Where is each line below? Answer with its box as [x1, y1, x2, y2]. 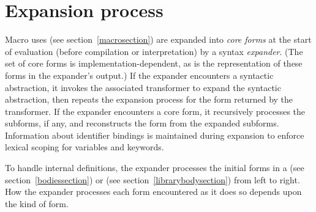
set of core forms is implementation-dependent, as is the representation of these [5, 57, 303, 70]
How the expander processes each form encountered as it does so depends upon [5, 185, 302, 198]
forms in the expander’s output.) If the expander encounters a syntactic [5, 68, 274, 81]
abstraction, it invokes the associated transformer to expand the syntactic [5, 81, 281, 93]
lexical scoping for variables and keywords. [5, 141, 164, 153]
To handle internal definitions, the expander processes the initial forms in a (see [5, 161, 304, 174]
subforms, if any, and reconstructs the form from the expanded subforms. [5, 117, 279, 130]
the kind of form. [5, 197, 69, 210]
